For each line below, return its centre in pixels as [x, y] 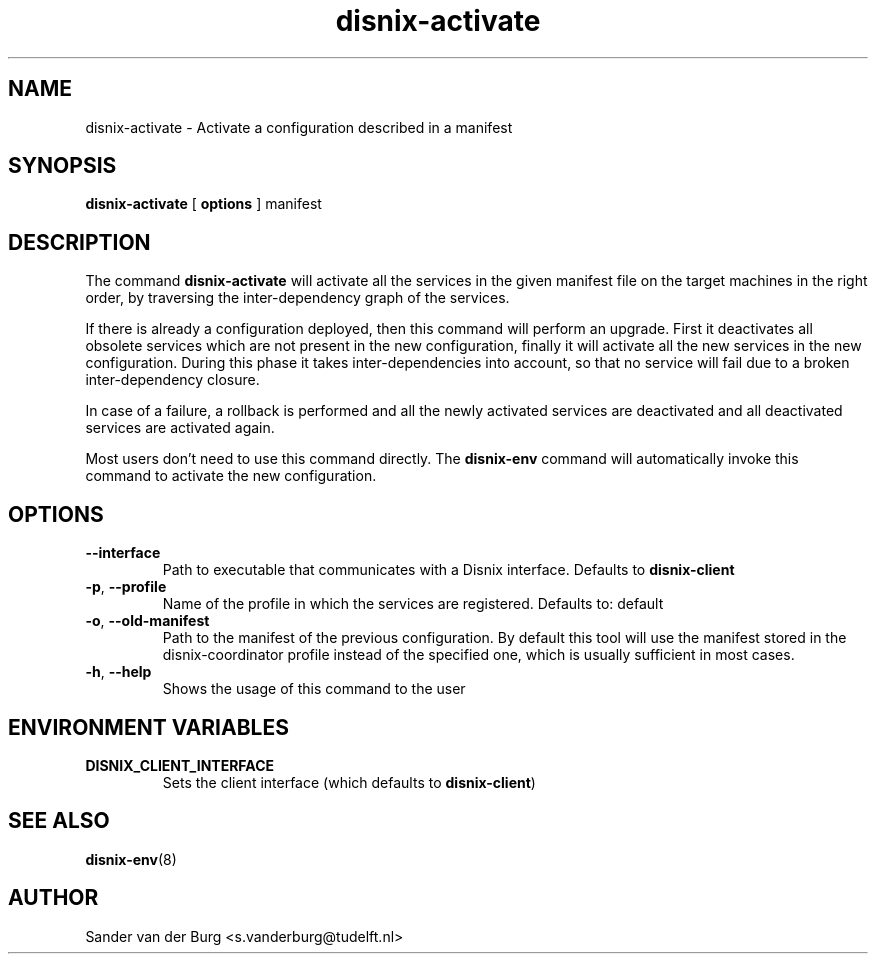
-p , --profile [126, 587]
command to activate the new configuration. [231, 476]
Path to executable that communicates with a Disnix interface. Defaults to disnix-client [448, 570]
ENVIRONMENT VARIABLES [148, 727]
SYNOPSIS [62, 166]
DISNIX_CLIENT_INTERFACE [180, 765]
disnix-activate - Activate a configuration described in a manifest [299, 127]
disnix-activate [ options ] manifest [203, 204]
